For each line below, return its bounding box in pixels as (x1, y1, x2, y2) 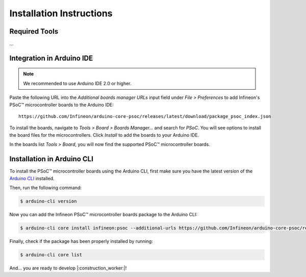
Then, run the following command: (9, 184, 82, 191)
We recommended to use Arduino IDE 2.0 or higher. (23, 80, 132, 86)
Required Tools (9, 27, 59, 36)
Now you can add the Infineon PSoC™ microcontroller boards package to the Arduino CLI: (9, 211, 197, 217)
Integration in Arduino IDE (9, 54, 93, 62)
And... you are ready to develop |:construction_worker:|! (9, 265, 127, 271)
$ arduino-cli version (20, 198, 77, 204)
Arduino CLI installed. (9, 175, 55, 181)
